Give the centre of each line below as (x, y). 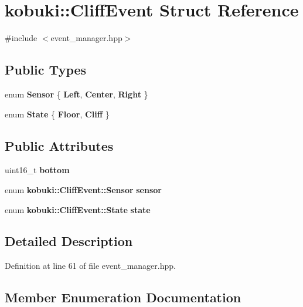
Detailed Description (69, 241)
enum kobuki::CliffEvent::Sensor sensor (83, 189)
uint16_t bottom (37, 170)
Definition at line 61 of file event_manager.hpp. (90, 266)
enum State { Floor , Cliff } (57, 114)
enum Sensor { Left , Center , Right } (76, 94)
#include (21, 38)
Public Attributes (59, 145)
